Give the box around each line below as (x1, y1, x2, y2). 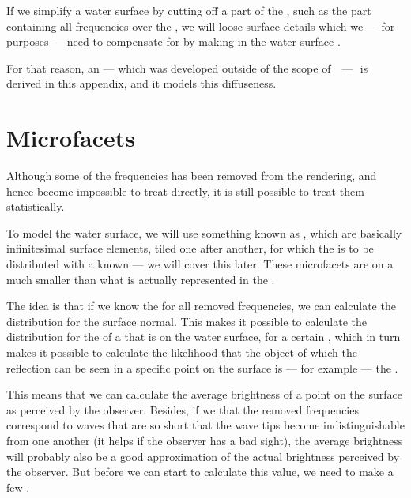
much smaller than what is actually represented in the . (6, 271, 275, 287)
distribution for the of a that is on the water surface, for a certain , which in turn (6, 328, 401, 345)
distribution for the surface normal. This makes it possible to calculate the (6, 313, 368, 329)
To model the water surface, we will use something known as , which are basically (6, 224, 402, 241)
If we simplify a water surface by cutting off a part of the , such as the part (6, 2, 371, 18)
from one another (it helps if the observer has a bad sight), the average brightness (6, 432, 403, 448)
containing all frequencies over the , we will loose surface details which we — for (6, 17, 395, 34)
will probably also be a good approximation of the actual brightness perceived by (6, 447, 400, 464)
